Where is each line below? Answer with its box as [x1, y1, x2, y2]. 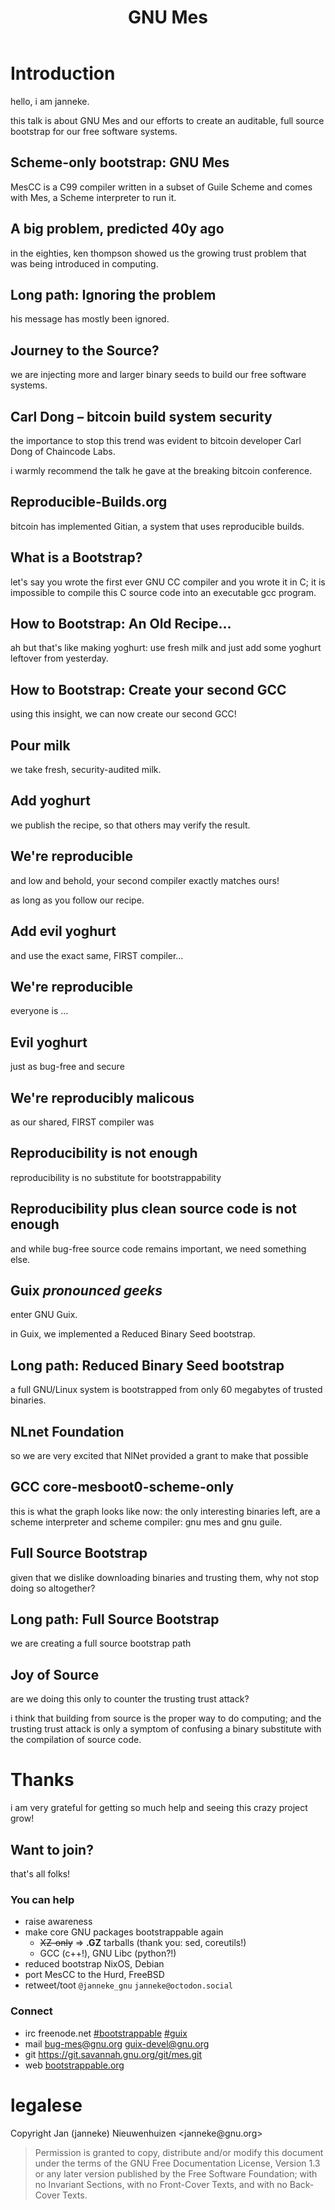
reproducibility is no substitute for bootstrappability [10, 1171, 222, 1183]
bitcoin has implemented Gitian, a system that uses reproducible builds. [10, 520, 305, 532]
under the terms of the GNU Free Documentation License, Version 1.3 [34, 2157, 321, 2169]
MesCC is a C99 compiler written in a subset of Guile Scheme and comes [10, 181, 313, 193]
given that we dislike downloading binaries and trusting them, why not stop [10, 1571, 319, 1583]
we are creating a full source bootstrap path [10, 1637, 192, 1650]
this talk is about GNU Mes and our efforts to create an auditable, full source [10, 114, 325, 126]
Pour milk [10, 737, 71, 754]
